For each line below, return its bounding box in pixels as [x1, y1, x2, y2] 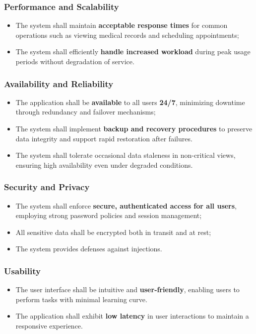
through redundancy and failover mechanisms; [15, 107, 156, 117]
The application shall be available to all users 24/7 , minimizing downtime [15, 97, 245, 107]
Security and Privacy [4, 181, 90, 193]
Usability [4, 264, 41, 277]
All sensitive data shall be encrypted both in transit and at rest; [15, 226, 211, 237]
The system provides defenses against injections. [15, 243, 162, 254]
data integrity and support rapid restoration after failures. [15, 133, 192, 143]
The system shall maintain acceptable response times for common [15, 20, 228, 30]
